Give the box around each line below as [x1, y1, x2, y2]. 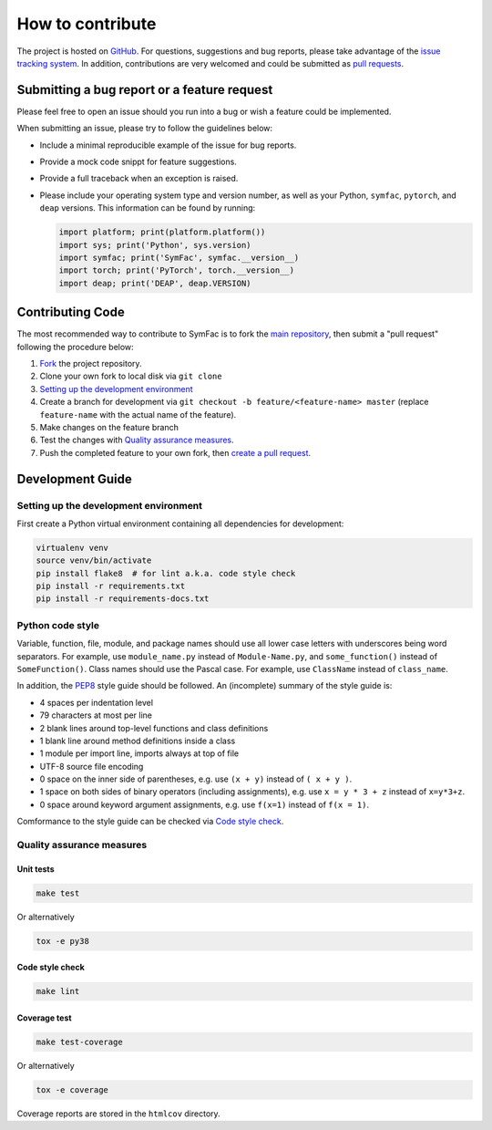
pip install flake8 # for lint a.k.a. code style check [36, 568, 296, 578]
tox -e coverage [36, 1084, 109, 1094]
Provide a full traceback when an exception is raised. [39, 173, 239, 184]
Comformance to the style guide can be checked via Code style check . [16, 816, 284, 827]
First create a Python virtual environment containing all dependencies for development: [16, 518, 344, 529]
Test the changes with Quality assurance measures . [39, 434, 234, 446]
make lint [36, 986, 80, 997]
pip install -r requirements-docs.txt [36, 594, 210, 604]
